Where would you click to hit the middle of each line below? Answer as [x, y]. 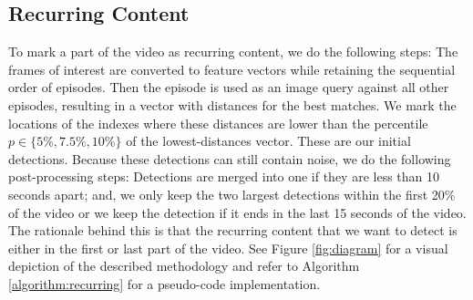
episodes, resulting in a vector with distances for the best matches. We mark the [232, 104]
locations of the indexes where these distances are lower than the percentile [218, 123]
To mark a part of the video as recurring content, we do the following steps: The [233, 52]
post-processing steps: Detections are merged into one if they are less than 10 [224, 176]
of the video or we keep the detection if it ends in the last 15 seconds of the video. [237, 212]
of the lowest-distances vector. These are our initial [268, 141]
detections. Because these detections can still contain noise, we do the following [230, 158]
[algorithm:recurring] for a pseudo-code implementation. [165, 283]
